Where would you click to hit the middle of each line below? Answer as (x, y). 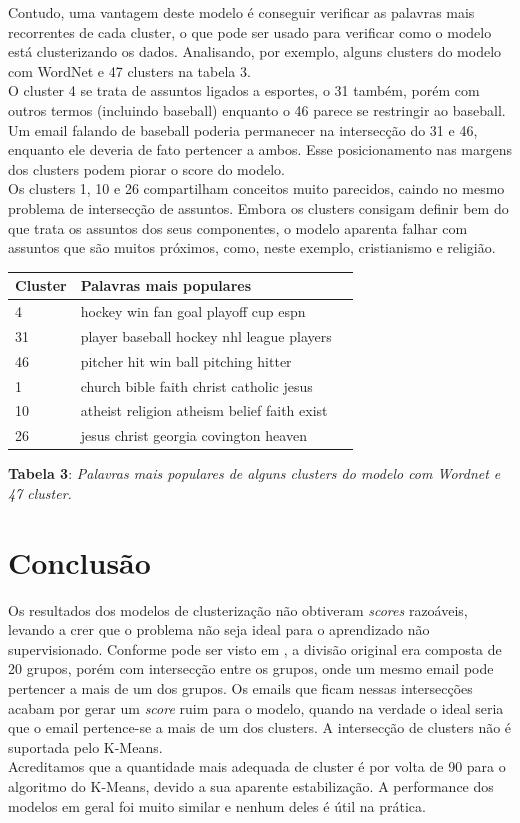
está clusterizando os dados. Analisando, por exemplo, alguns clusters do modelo (255, 51)
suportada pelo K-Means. (85, 746)
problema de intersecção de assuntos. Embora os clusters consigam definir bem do (258, 207)
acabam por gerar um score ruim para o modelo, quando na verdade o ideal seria (256, 707)
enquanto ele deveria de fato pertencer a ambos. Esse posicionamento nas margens (260, 149)
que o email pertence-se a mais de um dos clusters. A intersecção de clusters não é (260, 727)
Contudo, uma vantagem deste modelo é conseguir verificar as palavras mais (241, 12)
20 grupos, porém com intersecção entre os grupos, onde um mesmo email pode (251, 668)
